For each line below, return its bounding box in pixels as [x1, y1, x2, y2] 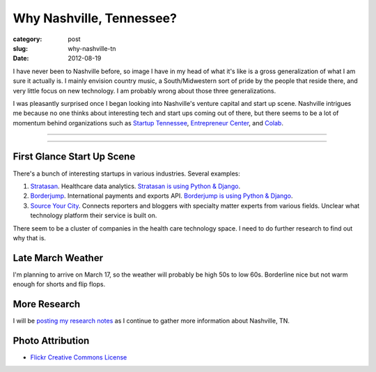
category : [13, 35, 42, 43]
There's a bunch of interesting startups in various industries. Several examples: [13, 169, 240, 178]
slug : [13, 44, 28, 52]
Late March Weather [13, 251, 104, 264]
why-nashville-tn [68, 44, 116, 52]
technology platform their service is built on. [30, 211, 157, 219]
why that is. [13, 233, 47, 242]
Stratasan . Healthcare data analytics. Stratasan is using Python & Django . [30, 182, 240, 190]
